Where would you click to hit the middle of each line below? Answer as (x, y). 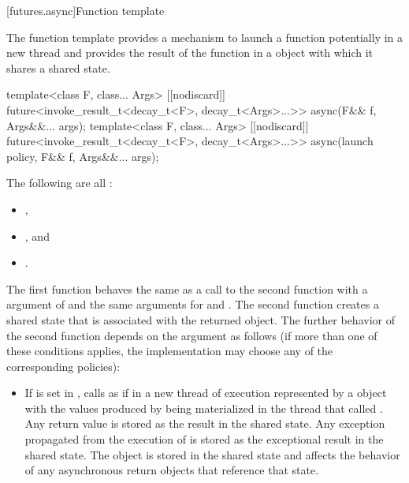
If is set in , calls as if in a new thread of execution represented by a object (206, 393)
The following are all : (59, 183)
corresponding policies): (63, 366)
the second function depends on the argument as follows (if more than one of (192, 335)
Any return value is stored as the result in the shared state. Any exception (205, 423)
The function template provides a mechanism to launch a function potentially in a (205, 37)
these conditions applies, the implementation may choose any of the (170, 351)
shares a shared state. (58, 67)
